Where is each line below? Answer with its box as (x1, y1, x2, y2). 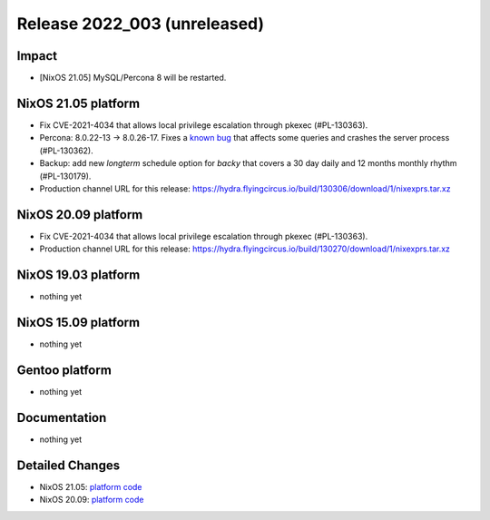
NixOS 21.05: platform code (39, 481, 142, 492)
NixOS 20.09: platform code (39, 495, 144, 505)
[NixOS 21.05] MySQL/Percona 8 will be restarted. (39, 73, 227, 83)
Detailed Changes (16, 457, 121, 473)
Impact (16, 48, 58, 64)
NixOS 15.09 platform (16, 314, 141, 330)
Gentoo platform (16, 362, 113, 378)
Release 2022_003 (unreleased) (16, 14, 265, 34)
